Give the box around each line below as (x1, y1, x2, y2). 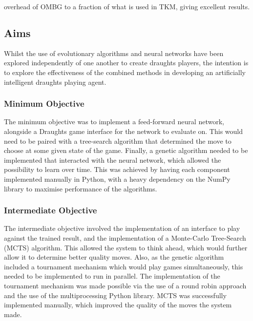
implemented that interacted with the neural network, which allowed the (4, 154, 221, 165)
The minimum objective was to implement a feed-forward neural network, (4, 116, 224, 127)
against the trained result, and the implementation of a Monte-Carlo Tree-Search (4, 232, 246, 243)
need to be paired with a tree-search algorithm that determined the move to (4, 135, 232, 146)
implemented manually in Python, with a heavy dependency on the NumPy (4, 173, 231, 184)
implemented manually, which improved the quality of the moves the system (4, 300, 232, 310)
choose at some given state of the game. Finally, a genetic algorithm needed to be (4, 145, 248, 155)
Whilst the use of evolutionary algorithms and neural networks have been (4, 48, 224, 58)
